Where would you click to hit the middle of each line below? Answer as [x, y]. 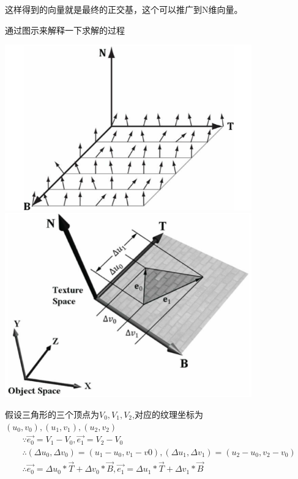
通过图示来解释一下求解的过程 [65, 30]
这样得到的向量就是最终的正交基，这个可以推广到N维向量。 [124, 9]
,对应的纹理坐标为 [168, 414]
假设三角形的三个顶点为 [52, 414]
